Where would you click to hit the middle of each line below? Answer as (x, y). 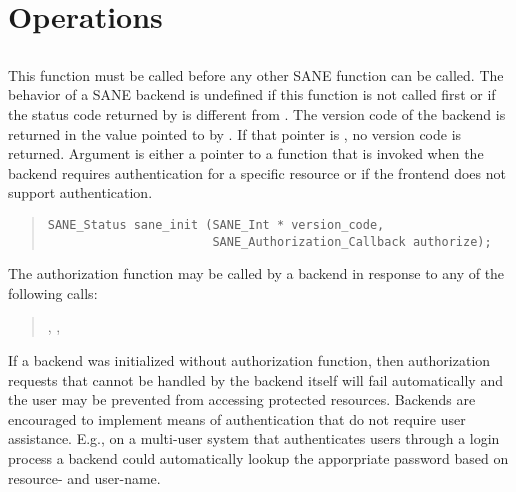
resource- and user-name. (84, 477)
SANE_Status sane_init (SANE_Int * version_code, (216, 224)
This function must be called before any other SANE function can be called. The (256, 74)
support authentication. (80, 192)
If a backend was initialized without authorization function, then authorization (249, 360)
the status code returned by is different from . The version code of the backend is (257, 113)
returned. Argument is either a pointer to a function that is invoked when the (246, 153)
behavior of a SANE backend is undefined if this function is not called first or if (252, 94)
